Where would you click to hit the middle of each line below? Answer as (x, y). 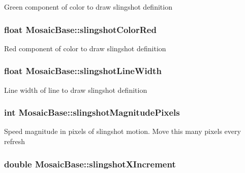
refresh (14, 141)
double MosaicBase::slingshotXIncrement (90, 164)
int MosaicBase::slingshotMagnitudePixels (92, 112)
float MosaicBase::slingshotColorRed (80, 29)
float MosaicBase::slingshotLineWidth (83, 71)
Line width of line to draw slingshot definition (76, 90)
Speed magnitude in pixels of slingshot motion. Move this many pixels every (122, 131)
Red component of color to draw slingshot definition (85, 48)
